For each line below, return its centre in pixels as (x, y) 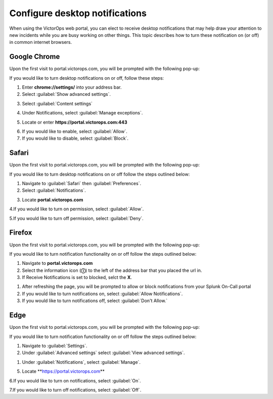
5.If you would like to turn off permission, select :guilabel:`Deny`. (76, 218)
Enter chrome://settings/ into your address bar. (72, 87)
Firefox (21, 233)
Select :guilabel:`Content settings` (57, 103)
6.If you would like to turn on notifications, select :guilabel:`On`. (75, 380)
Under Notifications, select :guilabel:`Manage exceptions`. (82, 113)
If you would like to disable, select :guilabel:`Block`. (75, 138)
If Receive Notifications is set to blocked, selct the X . (77, 277)
